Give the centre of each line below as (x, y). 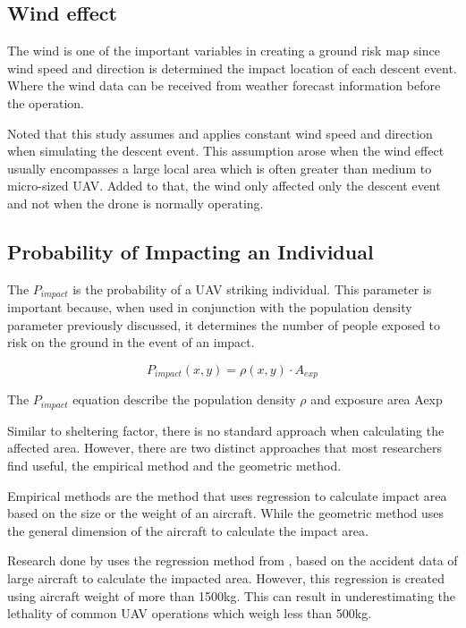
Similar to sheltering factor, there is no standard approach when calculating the (226, 430)
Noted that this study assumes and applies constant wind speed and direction (220, 133)
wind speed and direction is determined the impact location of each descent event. (232, 68)
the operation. (46, 102)
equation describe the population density (184, 399)
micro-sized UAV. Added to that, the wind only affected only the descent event (224, 186)
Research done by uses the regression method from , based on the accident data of (233, 560)
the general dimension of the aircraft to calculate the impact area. (188, 530)
